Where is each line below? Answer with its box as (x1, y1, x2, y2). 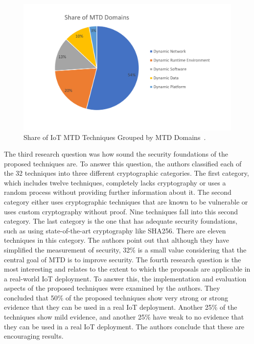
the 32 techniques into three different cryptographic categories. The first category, (4, 168, 249, 178)
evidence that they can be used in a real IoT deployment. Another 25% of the (4, 302, 237, 312)
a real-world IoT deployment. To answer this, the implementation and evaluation (4, 273, 247, 283)
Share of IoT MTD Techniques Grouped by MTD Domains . (23, 132, 206, 142)
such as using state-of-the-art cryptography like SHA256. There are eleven (4, 225, 226, 235)
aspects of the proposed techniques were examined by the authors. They (4, 283, 220, 293)
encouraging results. (4, 331, 64, 341)
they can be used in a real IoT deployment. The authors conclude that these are (4, 321, 245, 331)
